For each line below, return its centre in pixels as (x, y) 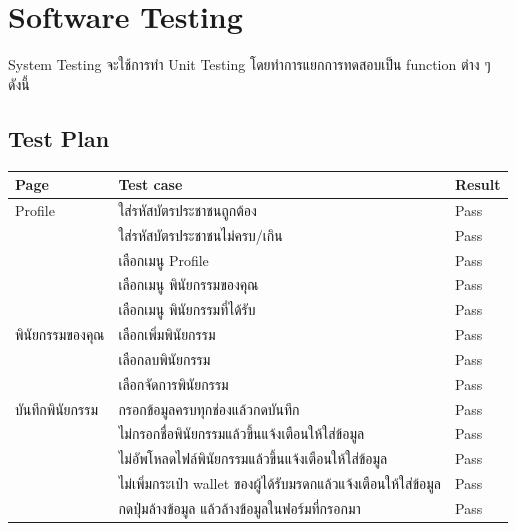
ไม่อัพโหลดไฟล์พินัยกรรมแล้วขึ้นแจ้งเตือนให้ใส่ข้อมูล (253, 458)
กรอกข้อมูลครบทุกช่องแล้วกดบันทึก (209, 408)
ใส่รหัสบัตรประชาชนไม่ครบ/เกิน (200, 234)
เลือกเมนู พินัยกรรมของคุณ (188, 284)
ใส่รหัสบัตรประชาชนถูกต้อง (187, 209)
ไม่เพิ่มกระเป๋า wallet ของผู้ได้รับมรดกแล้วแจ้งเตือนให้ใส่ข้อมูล (279, 483)
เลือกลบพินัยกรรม (164, 358)
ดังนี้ (19, 83)
